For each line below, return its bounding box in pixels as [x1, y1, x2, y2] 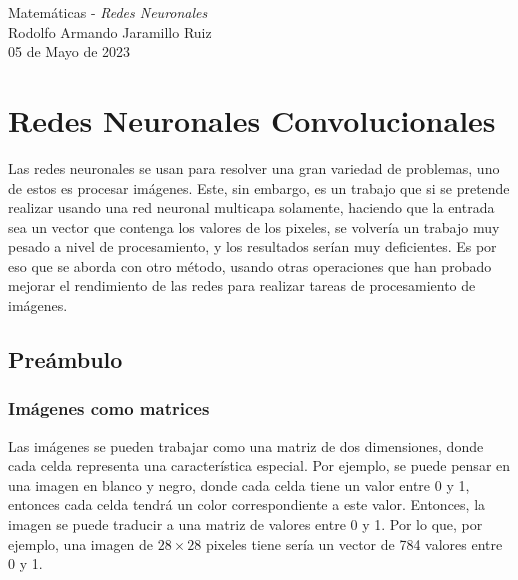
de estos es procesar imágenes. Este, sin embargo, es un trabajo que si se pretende [8, 177, 510, 198]
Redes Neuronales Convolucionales [8, 99, 496, 140]
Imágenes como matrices [8, 396, 210, 421]
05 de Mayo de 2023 [8, 41, 131, 62]
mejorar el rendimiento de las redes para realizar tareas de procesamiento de [8, 275, 476, 296]
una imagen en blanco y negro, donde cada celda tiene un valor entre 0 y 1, [8, 474, 470, 495]
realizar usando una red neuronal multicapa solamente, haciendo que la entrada [8, 197, 495, 218]
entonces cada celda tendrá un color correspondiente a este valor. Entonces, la [8, 494, 486, 515]
